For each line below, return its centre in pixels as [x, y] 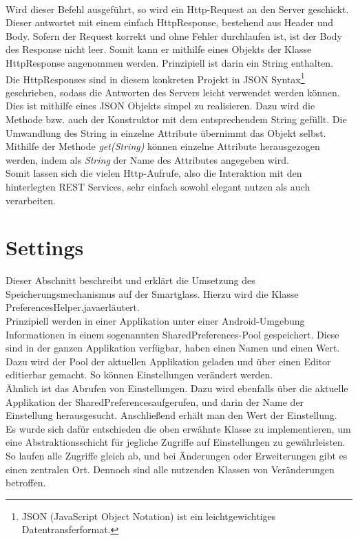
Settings [45, 247]
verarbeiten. [31, 200]
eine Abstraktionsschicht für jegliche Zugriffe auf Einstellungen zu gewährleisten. [176, 442]
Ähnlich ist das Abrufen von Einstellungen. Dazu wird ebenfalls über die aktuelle [177, 388]
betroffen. [26, 483]
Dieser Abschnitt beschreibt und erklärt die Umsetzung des [130, 280]
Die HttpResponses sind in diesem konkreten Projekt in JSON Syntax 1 [155, 78]
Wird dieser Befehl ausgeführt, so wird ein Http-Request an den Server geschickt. [177, 9]
